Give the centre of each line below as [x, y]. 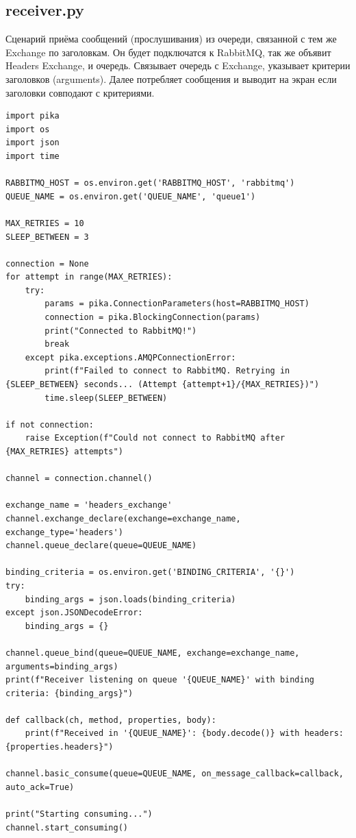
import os [28, 129]
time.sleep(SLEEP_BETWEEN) [106, 398]
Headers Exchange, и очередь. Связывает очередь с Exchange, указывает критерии [178, 65]
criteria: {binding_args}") [69, 693]
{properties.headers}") [60, 747]
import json [33, 143]
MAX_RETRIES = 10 [45, 223]
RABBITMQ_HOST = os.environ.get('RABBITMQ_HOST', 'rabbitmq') [150, 183]
